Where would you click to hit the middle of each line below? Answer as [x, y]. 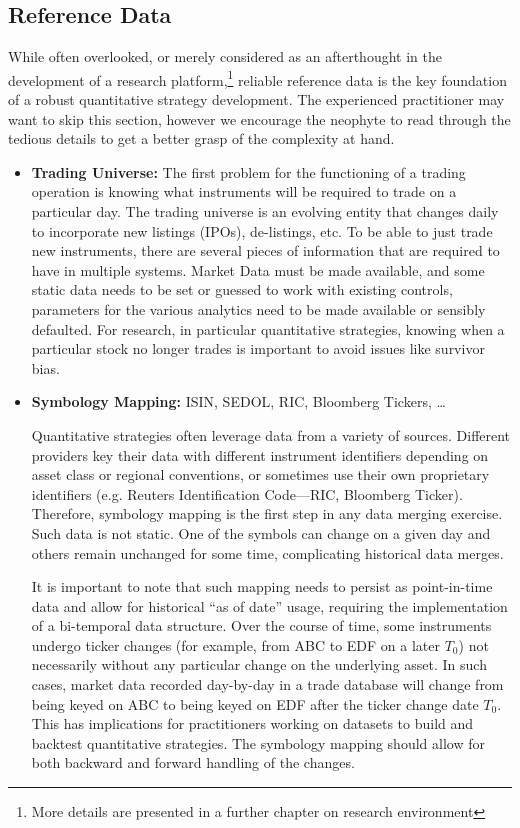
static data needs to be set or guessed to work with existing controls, [242, 289]
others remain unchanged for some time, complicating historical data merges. [267, 552]
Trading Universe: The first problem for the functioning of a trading [248, 171]
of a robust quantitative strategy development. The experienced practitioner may [256, 99]
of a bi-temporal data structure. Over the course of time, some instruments [261, 625]
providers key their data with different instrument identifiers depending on [260, 454]
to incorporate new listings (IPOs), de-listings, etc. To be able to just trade [262, 230]
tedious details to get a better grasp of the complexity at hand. [201, 138]
